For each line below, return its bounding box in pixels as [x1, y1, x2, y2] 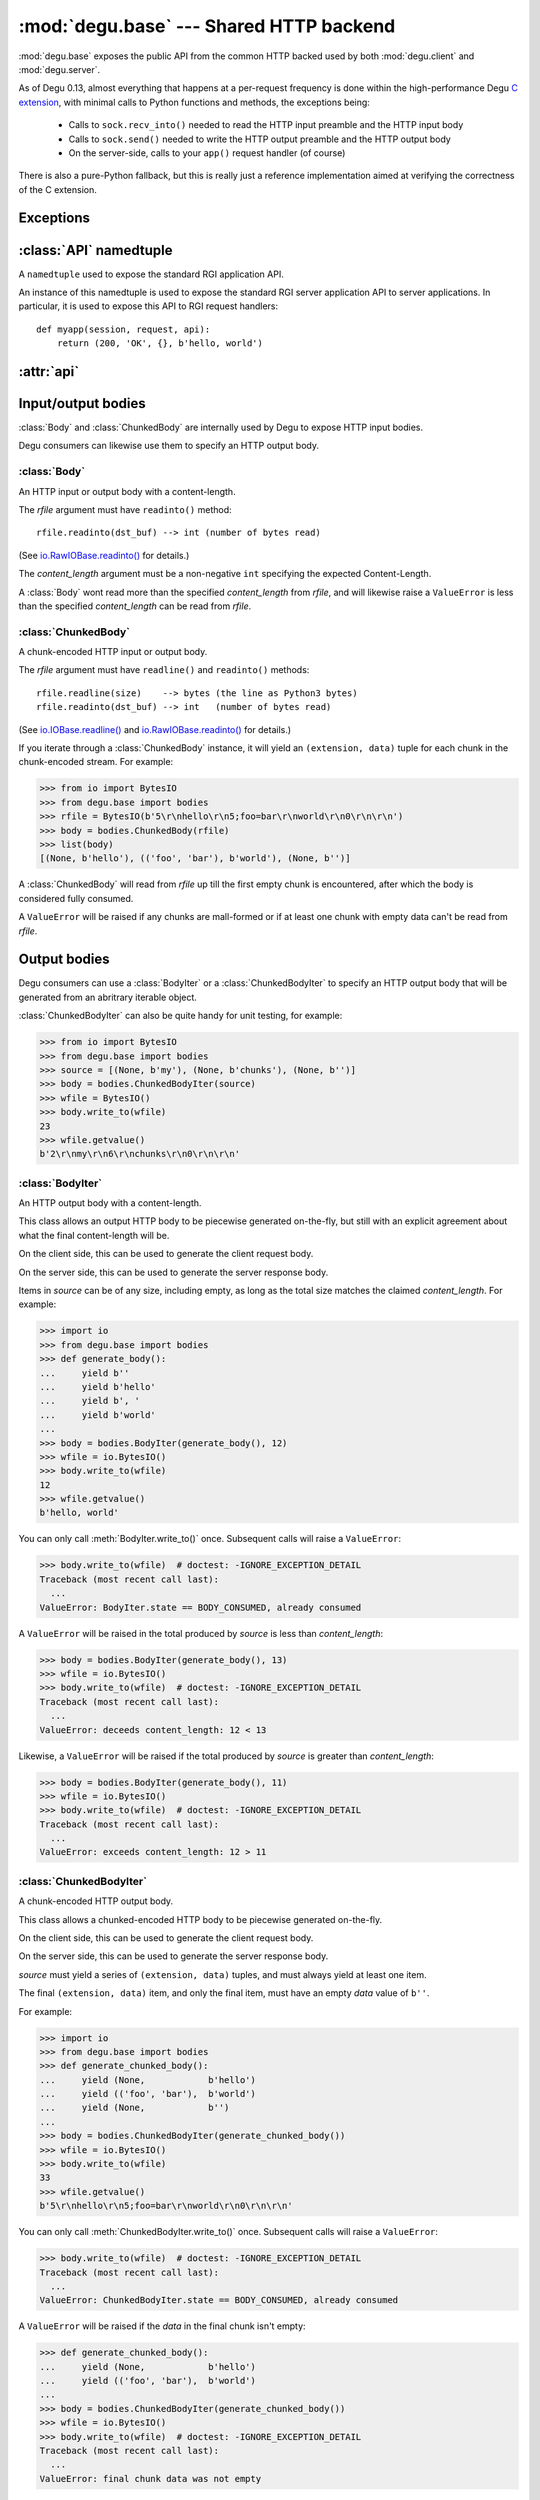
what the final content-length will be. [18, 1229, 170, 1241]
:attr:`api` [18, 363, 80, 380]
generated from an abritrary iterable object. [18, 991, 197, 1003]
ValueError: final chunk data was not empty [39, 2473, 262, 2484]
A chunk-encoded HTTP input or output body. [18, 646, 208, 658]
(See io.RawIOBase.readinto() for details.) [18, 549, 190, 561]
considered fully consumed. [18, 892, 134, 904]
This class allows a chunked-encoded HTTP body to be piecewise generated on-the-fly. [18, 1913, 383, 1925]
